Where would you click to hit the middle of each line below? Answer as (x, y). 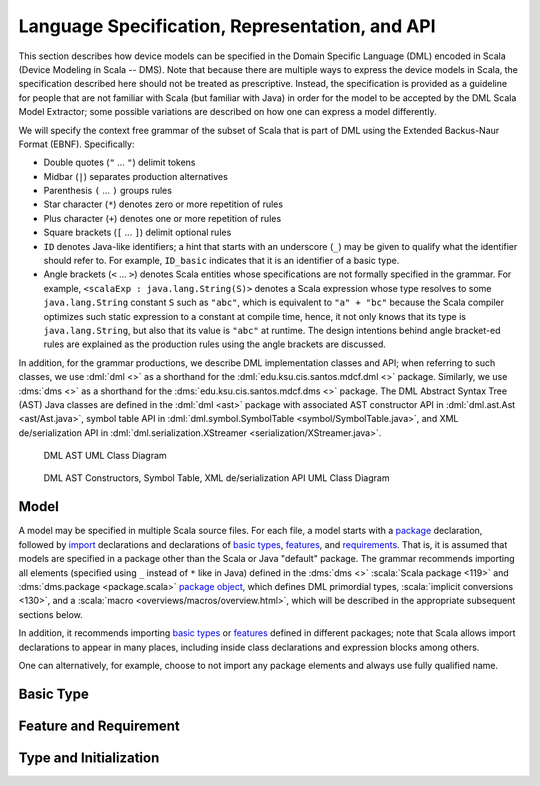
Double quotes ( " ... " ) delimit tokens (119, 162)
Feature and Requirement (99, 725)
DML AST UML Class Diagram (105, 456)
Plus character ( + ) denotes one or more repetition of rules (162, 218)
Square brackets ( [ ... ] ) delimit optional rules (137, 232)
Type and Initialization (89, 757)
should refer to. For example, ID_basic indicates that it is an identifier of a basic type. (221, 261)
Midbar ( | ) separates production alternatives (136, 176)
